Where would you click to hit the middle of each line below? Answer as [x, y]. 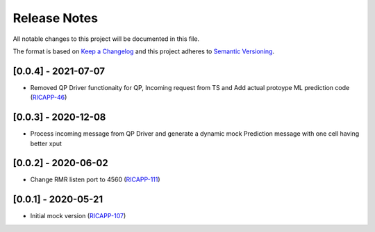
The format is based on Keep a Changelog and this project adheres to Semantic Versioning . [143, 51]
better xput [46, 143]
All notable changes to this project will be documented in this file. [106, 39]
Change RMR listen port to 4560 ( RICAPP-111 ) [95, 179]
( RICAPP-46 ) [49, 98]
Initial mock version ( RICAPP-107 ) [78, 216]
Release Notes [56, 18]
